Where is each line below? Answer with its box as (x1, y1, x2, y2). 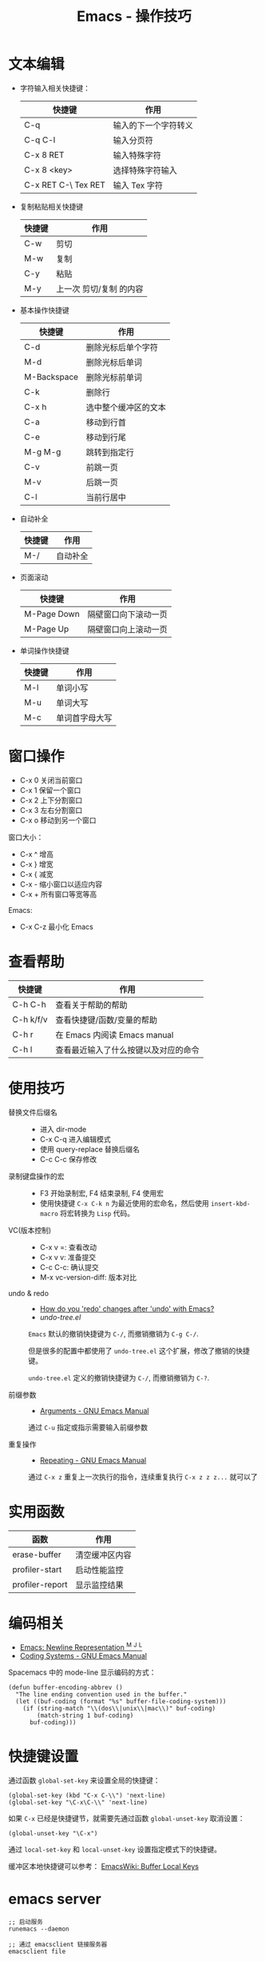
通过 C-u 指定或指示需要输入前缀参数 (28, 1422, 148, 1432)
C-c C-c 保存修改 (39, 1154, 97, 1164)
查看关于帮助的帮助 (55, 999, 128, 1011)
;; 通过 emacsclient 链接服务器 (8, 1941, 108, 1949)
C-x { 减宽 (19, 869, 53, 878)
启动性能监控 (75, 1564, 124, 1575)
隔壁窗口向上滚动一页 (87, 623, 168, 634)
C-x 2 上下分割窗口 (19, 795, 83, 805)
